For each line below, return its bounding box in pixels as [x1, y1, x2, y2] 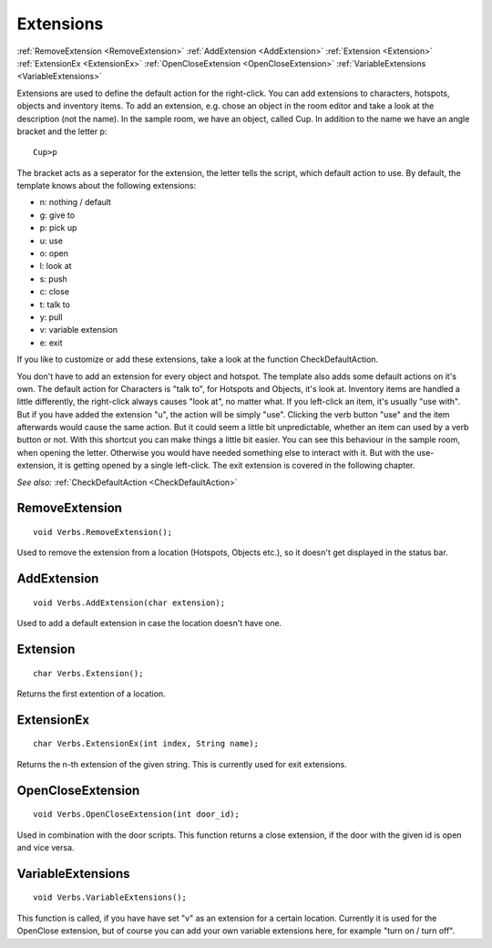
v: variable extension [39, 325, 118, 335]
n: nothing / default [39, 197, 111, 208]
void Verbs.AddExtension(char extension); [33, 597, 226, 608]
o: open [39, 248, 68, 259]
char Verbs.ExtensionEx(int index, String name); [33, 738, 260, 749]
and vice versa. [16, 842, 75, 853]
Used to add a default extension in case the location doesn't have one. [16, 618, 282, 629]
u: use [39, 235, 64, 246]
